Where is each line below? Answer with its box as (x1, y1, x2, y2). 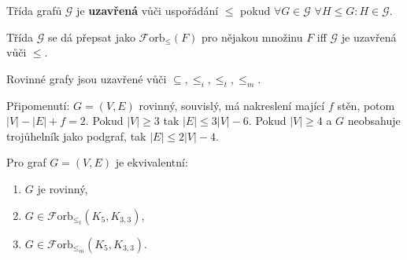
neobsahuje (347, 112, 401, 129)
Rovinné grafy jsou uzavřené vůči (6, 70, 167, 86)
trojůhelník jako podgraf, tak (6, 127, 146, 144)
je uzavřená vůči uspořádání (76, 2, 219, 18)
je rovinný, (37, 180, 88, 196)
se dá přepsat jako (47, 28, 135, 45)
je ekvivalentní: (115, 154, 188, 170)
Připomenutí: (6, 97, 70, 113)
